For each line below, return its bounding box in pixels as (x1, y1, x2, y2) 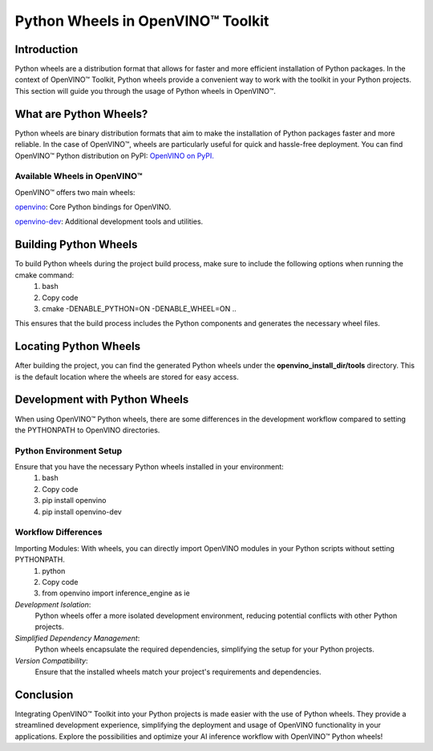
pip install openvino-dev (42, 506, 122, 517)
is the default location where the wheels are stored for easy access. (14, 371, 240, 381)
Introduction (14, 43, 79, 56)
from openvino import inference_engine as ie (42, 588, 190, 598)
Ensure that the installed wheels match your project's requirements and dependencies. (34, 667, 322, 677)
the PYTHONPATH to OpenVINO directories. (14, 425, 160, 435)
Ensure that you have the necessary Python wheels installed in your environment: (14, 462, 284, 472)
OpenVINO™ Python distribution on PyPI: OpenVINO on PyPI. (14, 151, 214, 160)
